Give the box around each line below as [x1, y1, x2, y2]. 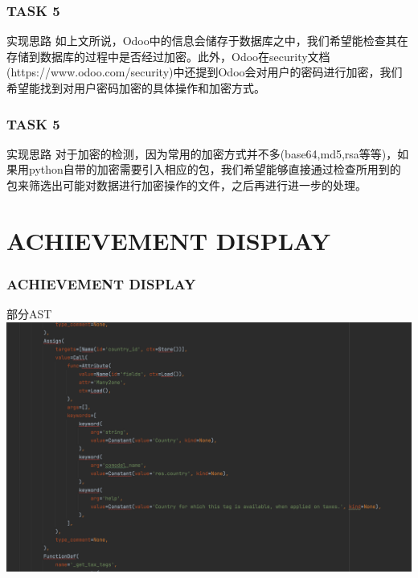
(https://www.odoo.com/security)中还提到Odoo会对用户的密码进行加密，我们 [6, 64, 403, 80]
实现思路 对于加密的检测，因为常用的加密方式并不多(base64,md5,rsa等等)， [6, 145, 398, 162]
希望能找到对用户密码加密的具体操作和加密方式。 [6, 80, 265, 96]
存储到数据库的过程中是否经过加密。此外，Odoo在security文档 [6, 47, 330, 64]
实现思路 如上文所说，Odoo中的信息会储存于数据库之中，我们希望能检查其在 [6, 32, 408, 49]
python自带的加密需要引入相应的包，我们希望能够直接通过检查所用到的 [28, 161, 401, 178]
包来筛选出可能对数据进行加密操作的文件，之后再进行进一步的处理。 [6, 177, 367, 193]
